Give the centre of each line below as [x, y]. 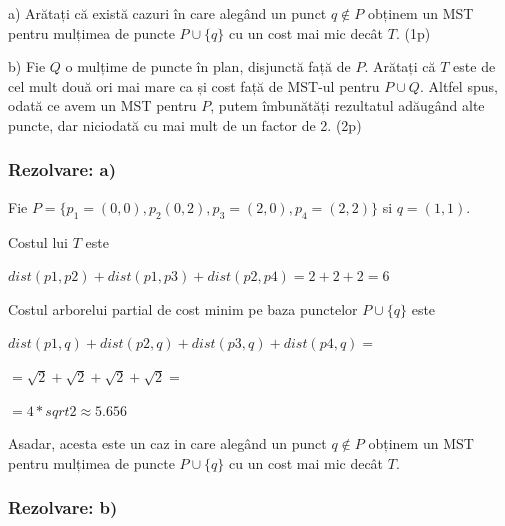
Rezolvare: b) [63, 507]
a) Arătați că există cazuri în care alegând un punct [167, 13]
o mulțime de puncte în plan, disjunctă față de [208, 66]
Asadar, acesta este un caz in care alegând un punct [167, 443]
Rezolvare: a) [62, 169]
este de [474, 66]
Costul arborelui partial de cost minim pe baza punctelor [183, 308]
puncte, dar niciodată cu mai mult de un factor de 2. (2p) [185, 124]
